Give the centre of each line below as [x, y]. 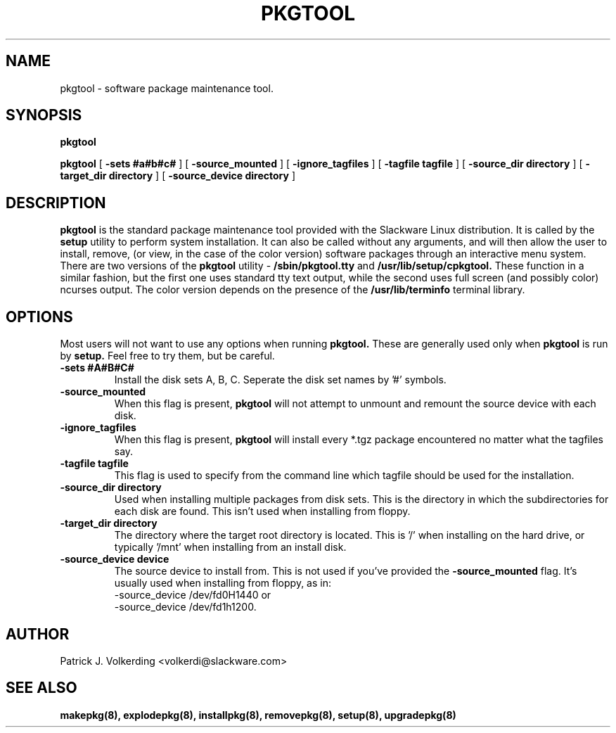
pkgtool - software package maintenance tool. [167, 88]
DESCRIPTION [56, 203]
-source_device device [115, 559]
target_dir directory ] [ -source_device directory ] [178, 176]
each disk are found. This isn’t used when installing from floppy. [262, 511]
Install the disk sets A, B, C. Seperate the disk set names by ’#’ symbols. [280, 380]
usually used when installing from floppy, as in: [223, 583]
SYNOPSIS [44, 115]
